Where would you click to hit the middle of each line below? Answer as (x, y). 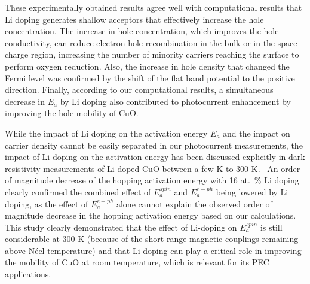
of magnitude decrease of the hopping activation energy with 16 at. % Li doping (152, 180)
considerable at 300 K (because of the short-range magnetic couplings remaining (152, 239)
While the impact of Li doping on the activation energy (106, 133)
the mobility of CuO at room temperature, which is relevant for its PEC (137, 262)
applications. (28, 274)
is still (271, 227)
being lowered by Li (252, 191)
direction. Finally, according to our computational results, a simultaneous (139, 90)
